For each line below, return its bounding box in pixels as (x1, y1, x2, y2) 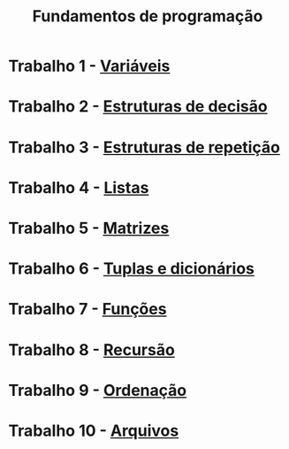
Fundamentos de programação (32, 6, 263, 27)
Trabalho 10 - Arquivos (8, 421, 179, 440)
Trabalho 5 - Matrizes (8, 218, 170, 238)
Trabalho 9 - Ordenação (8, 380, 187, 400)
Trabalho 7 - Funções (8, 299, 167, 320)
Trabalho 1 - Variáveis (8, 56, 171, 76)
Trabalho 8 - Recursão (8, 339, 176, 360)
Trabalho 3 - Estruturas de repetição (8, 137, 280, 157)
